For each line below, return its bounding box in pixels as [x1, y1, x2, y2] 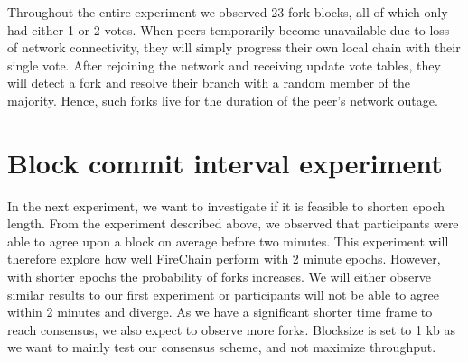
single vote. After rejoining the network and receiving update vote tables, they [7, 55, 441, 74]
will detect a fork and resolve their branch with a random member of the [7, 73, 410, 92]
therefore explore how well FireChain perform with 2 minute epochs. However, [7, 249, 441, 268]
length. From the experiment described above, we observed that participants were [7, 214, 459, 233]
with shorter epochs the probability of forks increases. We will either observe [7, 267, 431, 286]
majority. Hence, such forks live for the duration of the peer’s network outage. [7, 90, 438, 109]
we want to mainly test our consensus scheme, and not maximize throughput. [7, 338, 436, 357]
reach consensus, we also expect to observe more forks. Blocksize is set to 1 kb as [7, 320, 456, 339]
